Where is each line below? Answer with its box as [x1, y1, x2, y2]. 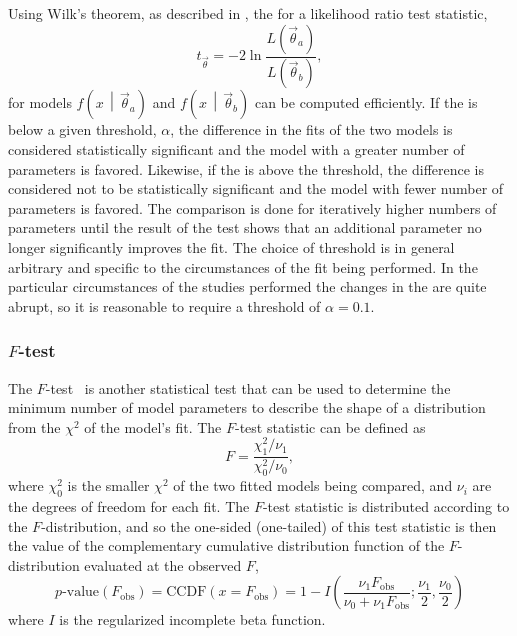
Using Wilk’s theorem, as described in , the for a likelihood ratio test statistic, [8, 3, 488, 23]
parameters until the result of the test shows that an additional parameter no [8, 217, 482, 238]
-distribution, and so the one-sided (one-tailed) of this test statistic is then [41, 515, 497, 536]
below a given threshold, [8, 119, 157, 140]
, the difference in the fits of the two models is [170, 119, 453, 140]
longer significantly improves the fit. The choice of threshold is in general [8, 237, 455, 258]
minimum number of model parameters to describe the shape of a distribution [8, 397, 486, 418]
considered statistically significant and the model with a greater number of [8, 139, 465, 160]
